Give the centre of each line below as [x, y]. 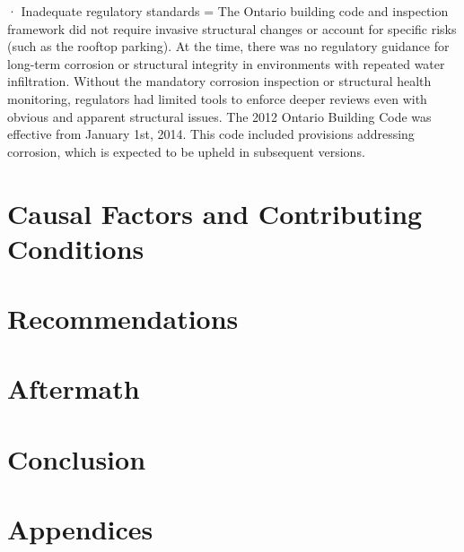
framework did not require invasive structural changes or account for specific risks [232, 28]
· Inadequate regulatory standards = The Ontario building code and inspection [228, 11]
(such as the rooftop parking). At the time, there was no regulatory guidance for [228, 46]
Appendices [80, 529]
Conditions [76, 248]
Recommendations [123, 319]
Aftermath [74, 388]
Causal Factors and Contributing [215, 213]
